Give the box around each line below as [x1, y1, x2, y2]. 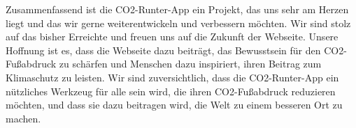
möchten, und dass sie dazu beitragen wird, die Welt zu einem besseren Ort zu [6, 97, 343, 112]
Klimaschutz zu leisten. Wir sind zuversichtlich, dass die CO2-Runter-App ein [6, 70, 339, 84]
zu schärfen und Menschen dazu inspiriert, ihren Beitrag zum [59, 56, 322, 71]
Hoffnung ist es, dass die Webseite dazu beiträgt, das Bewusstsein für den [6, 42, 321, 57]
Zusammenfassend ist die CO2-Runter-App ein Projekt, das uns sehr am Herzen [6, 2, 349, 16]
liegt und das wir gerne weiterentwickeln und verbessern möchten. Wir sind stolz [6, 15, 351, 30]
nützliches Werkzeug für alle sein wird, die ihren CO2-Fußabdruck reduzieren [6, 83, 336, 98]
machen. [6, 111, 41, 125]
